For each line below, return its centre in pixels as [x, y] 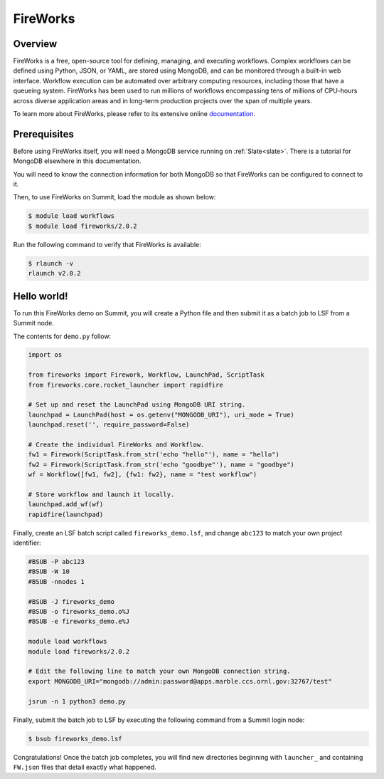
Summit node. [34, 323]
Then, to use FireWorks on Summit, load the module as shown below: [114, 197]
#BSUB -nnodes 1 [57, 581]
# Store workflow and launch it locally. [101, 494]
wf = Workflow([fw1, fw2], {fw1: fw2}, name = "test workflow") [143, 475]
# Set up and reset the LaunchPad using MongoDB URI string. [137, 405]
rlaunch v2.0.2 [54, 273]
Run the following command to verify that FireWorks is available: [107, 244]
